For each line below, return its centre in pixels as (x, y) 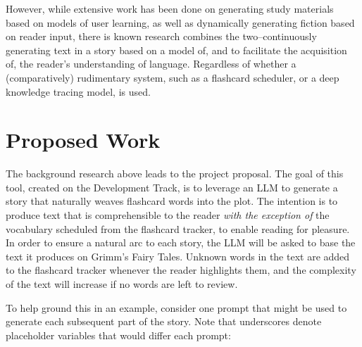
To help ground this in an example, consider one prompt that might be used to (176, 307)
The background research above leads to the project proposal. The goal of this (175, 173)
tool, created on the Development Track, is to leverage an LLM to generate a (172, 187)
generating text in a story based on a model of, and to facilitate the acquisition (176, 50)
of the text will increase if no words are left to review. (122, 284)
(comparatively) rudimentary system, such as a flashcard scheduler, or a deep (173, 77)
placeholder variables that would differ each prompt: (118, 335)
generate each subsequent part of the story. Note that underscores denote (164, 321)
